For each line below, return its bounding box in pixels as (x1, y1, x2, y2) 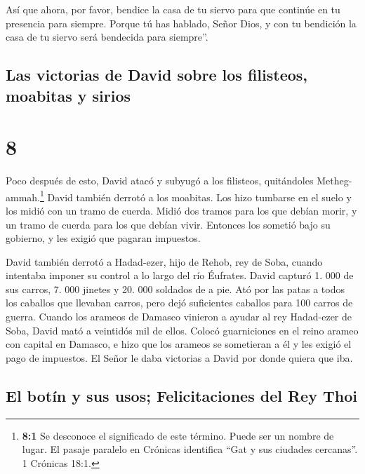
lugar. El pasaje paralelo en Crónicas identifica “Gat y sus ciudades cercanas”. (22, 442, 358, 456)
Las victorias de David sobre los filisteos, (6, 64, 308, 86)
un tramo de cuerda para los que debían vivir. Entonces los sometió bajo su (6, 217, 331, 231)
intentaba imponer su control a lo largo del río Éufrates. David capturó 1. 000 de (6, 268, 354, 283)
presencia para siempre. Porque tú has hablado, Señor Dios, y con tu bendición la (6, 15, 357, 30)
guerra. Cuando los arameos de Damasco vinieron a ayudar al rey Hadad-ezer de (6, 309, 352, 324)
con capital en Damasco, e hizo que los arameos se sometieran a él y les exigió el (6, 337, 352, 351)
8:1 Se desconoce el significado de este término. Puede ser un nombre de (22, 428, 334, 442)
